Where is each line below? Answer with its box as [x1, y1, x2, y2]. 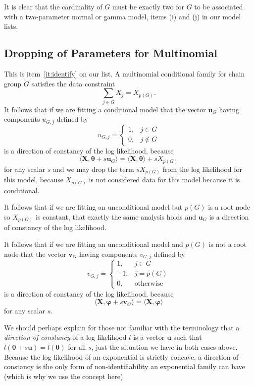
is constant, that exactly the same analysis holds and [35, 211, 196, 222]
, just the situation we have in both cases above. [91, 342, 238, 352]
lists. [4, 21, 18, 31]
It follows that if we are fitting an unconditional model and [4, 238, 183, 249]
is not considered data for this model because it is [89, 174, 240, 185]
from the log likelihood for [162, 163, 243, 174]
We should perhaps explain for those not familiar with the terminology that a [4, 322, 240, 332]
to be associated [194, 1, 243, 11]
